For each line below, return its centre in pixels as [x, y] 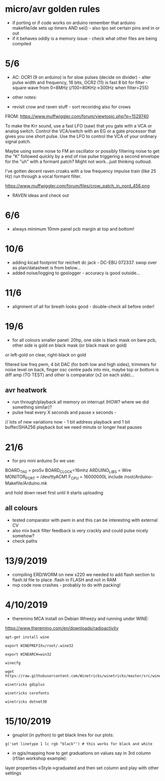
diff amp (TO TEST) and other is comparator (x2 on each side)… [70, 375]
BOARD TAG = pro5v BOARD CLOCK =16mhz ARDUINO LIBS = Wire [68, 471]
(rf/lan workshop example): [40, 758]
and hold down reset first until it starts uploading [54, 492]
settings [13, 773]
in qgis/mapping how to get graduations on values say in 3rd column [82, 753]
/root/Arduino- [138, 477]
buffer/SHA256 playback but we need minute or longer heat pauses [74, 427]
